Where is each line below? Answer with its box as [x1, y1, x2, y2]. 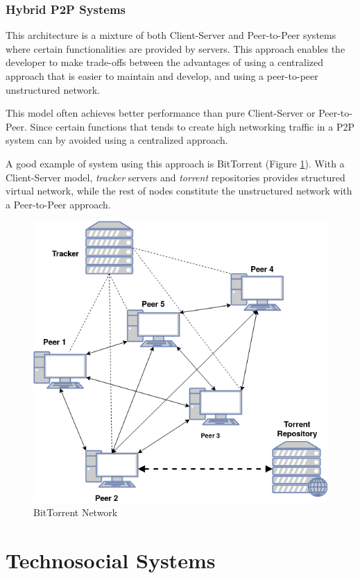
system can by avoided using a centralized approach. [6, 133, 228, 147]
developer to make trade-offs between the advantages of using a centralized [6, 55, 324, 69]
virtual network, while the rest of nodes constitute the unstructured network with [6, 183, 352, 198]
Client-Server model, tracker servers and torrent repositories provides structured [6, 170, 345, 184]
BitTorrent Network [33, 505, 118, 520]
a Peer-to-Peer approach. [6, 197, 111, 211]
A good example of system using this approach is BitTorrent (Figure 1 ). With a [6, 156, 345, 170]
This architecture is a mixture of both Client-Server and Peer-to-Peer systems [6, 28, 336, 42]
